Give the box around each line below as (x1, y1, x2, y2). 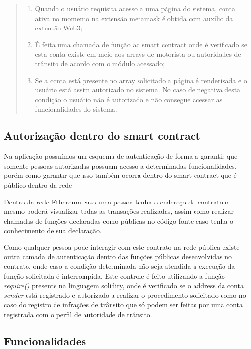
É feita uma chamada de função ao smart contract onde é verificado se (35, 39, 247, 49)
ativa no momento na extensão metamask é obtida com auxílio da (35, 13, 233, 23)
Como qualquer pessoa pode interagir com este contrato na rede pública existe (4, 241, 240, 252)
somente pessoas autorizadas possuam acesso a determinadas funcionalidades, (4, 160, 237, 171)
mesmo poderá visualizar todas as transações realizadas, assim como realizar (4, 206, 234, 216)
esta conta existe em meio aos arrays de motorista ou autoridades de (35, 49, 241, 59)
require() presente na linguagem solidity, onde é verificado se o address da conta (4, 280, 244, 291)
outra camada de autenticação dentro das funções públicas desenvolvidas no (4, 251, 232, 262)
